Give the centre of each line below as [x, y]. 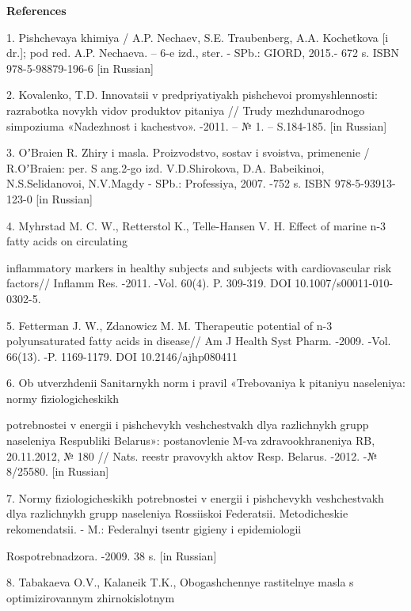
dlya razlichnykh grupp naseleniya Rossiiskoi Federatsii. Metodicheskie [177, 513]
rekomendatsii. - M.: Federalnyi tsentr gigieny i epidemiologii [154, 529]
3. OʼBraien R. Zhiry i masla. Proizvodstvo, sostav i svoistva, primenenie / [188, 152]
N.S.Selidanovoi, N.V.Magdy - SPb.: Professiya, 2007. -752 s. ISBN [169, 183]
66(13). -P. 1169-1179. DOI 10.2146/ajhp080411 [122, 356]
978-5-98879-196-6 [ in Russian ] [80, 68]
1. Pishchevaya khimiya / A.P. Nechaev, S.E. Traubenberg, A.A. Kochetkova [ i [198, 37]
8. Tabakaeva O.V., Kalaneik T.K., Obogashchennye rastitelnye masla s [180, 582]
